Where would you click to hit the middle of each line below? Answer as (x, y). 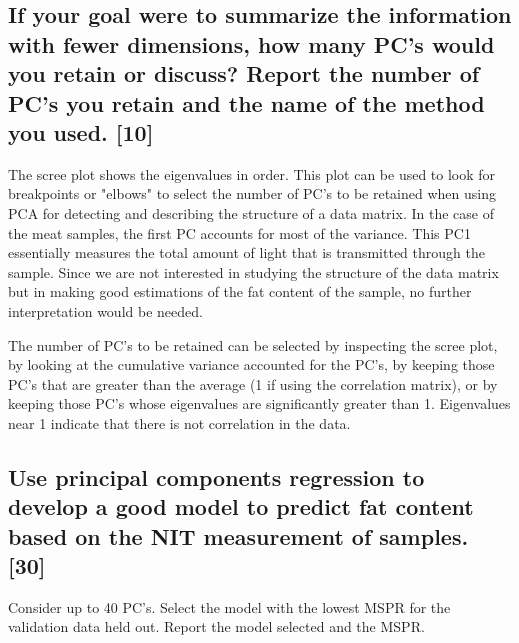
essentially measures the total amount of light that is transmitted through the (246, 252)
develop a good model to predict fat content (241, 506)
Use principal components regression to (216, 476)
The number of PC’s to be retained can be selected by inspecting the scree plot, (253, 344)
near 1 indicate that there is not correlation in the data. (179, 422)
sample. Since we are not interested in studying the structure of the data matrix (253, 271)
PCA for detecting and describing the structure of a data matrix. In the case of (251, 212)
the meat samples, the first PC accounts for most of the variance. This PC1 (239, 232)
